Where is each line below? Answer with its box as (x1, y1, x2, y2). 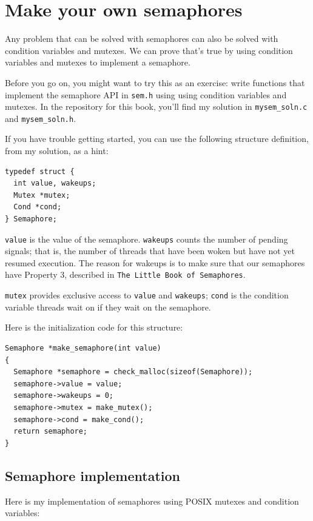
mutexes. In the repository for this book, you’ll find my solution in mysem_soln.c (5, 100, 308, 113)
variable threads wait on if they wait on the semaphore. (5, 300, 211, 313)
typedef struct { (5, 167, 75, 176)
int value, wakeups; (13, 179, 96, 188)
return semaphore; (13, 427, 88, 436)
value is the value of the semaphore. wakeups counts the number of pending (5, 232, 288, 245)
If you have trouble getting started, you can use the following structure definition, (5, 132, 309, 145)
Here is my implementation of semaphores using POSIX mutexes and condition (5, 494, 299, 507)
